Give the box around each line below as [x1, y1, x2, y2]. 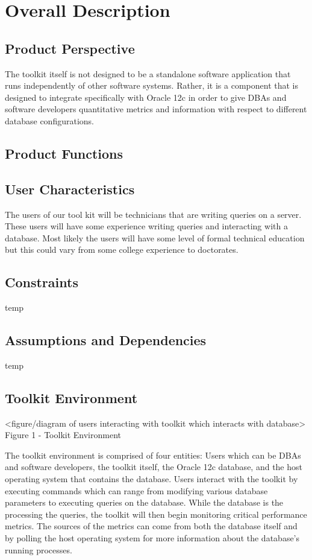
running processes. [5, 543, 72, 556]
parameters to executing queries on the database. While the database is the [5, 496, 284, 509]
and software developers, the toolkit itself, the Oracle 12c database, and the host [5, 460, 302, 473]
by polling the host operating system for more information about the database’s [5, 532, 300, 544]
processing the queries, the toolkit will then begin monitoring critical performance [5, 507, 307, 520]
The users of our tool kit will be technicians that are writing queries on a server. [5, 208, 302, 220]
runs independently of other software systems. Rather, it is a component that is [5, 79, 298, 92]
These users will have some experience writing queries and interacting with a [5, 220, 288, 232]
